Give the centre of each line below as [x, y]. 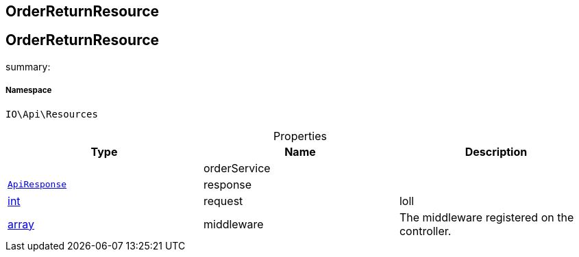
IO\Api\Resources [52, 114]
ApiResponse [37, 185]
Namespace [29, 91]
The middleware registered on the [486, 217]
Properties [300, 136]
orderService [237, 168]
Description [496, 151]
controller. [425, 231]
